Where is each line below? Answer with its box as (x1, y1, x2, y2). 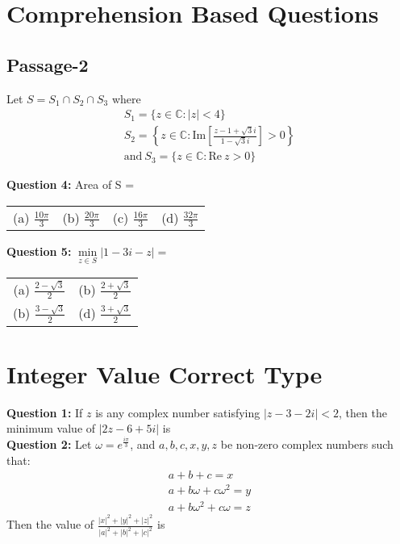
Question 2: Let (6, 435, 92, 452)
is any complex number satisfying (95, 404, 260, 421)
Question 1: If (6, 404, 83, 421)
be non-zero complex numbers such (220, 435, 394, 452)
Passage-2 (6, 52, 89, 77)
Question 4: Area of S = (6, 176, 135, 193)
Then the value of (6, 516, 94, 533)
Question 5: (6, 243, 72, 260)
